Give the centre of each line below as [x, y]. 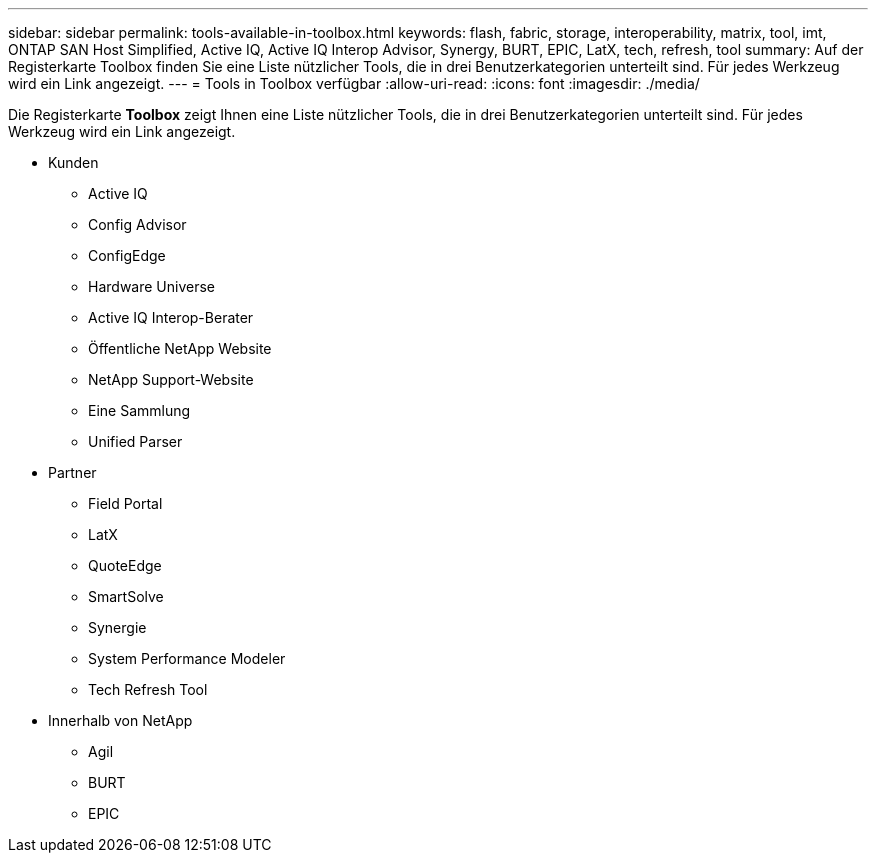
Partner [72, 472]
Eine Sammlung [139, 410]
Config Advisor [137, 224]
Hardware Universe [151, 286]
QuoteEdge [125, 565]
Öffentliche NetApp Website [180, 348]
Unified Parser [135, 441]
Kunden [73, 162]
